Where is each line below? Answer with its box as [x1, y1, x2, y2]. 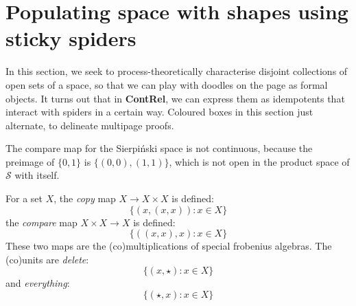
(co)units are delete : [5, 252, 89, 266]
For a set [5, 191, 43, 206]
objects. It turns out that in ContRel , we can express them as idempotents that [5, 91, 345, 105]
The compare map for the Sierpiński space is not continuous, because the [5, 141, 313, 155]
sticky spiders [5, 24, 137, 52]
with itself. [14, 168, 60, 182]
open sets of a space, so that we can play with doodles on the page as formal [5, 77, 328, 91]
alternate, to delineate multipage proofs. [5, 118, 174, 132]
